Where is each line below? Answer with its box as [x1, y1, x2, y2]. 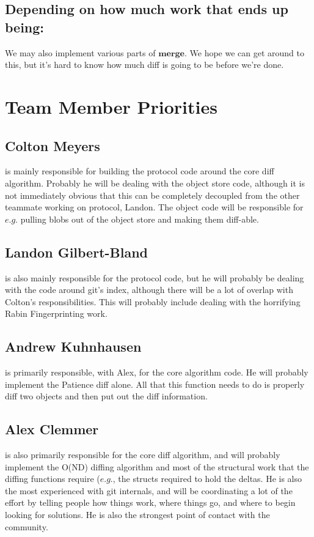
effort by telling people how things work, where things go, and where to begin [5, 496, 296, 509]
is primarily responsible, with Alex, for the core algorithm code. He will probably [5, 366, 309, 379]
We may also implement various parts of [5, 46, 156, 59]
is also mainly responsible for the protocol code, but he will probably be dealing [5, 271, 304, 284]
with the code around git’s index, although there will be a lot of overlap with [5, 283, 293, 296]
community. [5, 520, 48, 533]
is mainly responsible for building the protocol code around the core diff [5, 165, 274, 177]
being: [5, 17, 45, 36]
